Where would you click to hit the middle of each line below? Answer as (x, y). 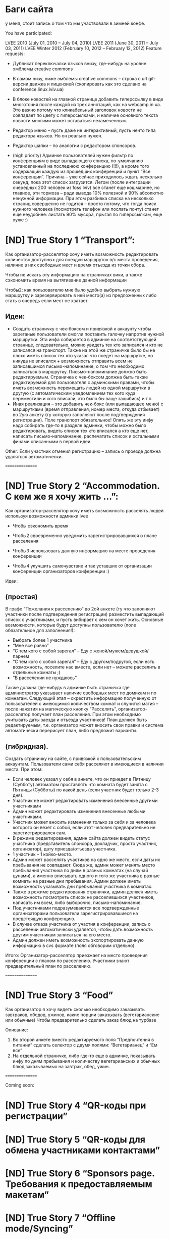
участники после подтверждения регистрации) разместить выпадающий (85, 614)
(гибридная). (27, 746)
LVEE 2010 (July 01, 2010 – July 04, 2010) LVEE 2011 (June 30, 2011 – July (82, 43)
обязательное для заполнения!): (40, 631)
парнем (21, 656)
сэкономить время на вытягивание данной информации (66, 280)
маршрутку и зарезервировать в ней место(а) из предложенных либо (81, 295)
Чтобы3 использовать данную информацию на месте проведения (84, 551)
